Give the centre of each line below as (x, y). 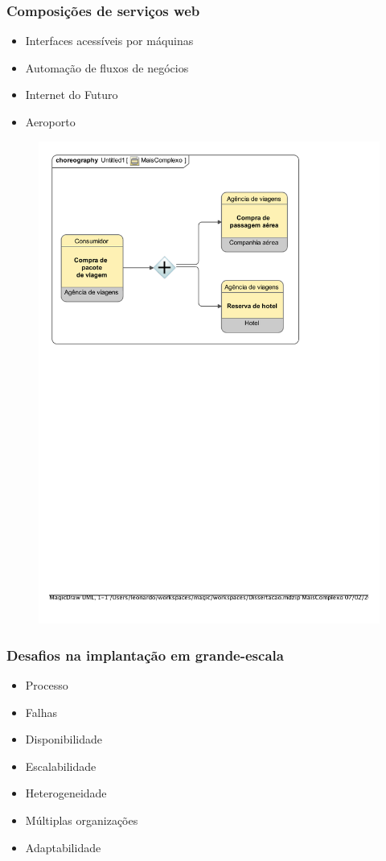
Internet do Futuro (72, 95)
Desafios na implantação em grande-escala (145, 655)
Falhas (41, 712)
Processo (47, 685)
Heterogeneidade (66, 793)
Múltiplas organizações (82, 820)
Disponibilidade (64, 739)
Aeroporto (50, 122)
